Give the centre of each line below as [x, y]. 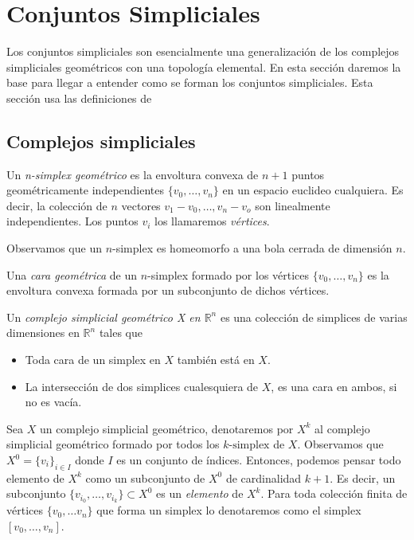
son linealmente [293, 205]
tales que [121, 333]
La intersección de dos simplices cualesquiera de [142, 386]
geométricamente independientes [86, 190]
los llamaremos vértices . [212, 221]
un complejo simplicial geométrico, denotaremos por [166, 428]
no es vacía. [53, 402]
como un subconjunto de [145, 477]
